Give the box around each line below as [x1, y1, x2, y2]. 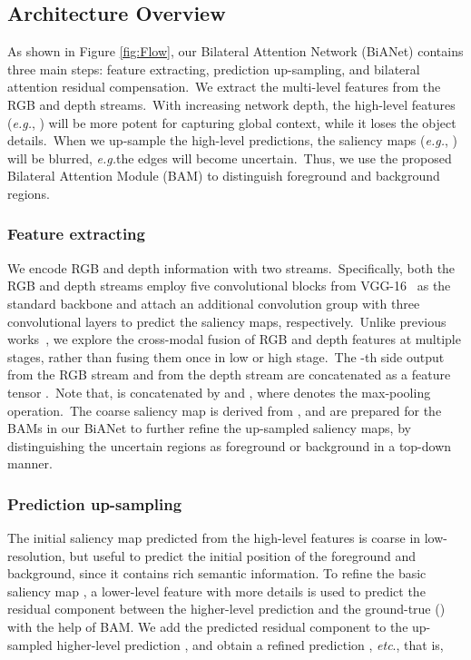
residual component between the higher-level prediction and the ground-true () [7, 599, 446, 618]
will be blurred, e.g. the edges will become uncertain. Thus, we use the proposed [7, 148, 452, 167]
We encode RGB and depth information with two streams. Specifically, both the [7, 258, 456, 277]
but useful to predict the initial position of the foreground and [69, 546, 417, 565]
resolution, [7, 546, 65, 565]
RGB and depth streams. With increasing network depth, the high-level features [7, 94, 456, 113]
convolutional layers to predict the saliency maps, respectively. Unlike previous [7, 311, 446, 330]
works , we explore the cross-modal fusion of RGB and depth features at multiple [7, 330, 461, 349]
